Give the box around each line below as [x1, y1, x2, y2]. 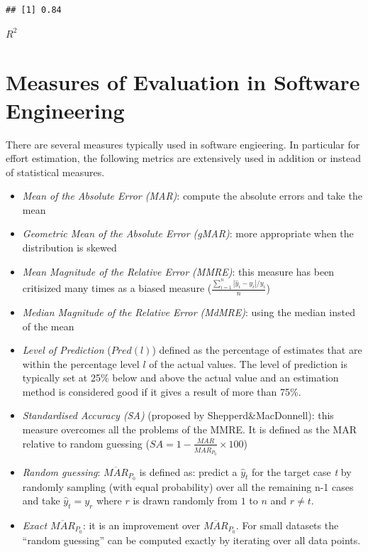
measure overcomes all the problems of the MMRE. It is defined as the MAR [22, 422, 357, 437]
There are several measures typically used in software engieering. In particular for [6, 136, 360, 151]
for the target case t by [252, 464, 352, 479]
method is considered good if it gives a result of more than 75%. [22, 384, 301, 399]
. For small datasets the [235, 517, 339, 532]
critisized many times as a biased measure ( [22, 281, 212, 296]
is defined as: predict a [139, 464, 238, 479]
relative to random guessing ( [22, 435, 150, 450]
